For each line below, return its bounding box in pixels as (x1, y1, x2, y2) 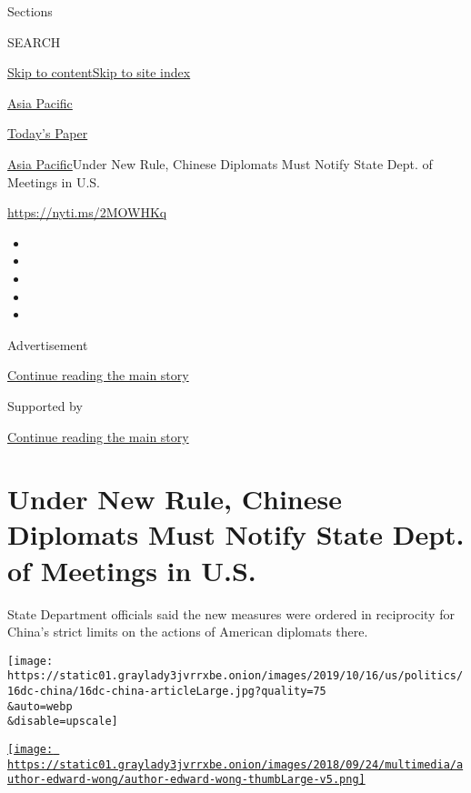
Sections (7, 2, 53, 20)
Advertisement (7, 335, 88, 354)
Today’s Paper (7, 124, 88, 143)
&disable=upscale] (7, 715, 118, 728)
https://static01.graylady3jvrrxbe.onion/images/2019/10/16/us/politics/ (7, 669, 464, 683)
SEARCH (7, 32, 61, 51)
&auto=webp (7, 699, 73, 713)
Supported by (7, 396, 83, 415)
